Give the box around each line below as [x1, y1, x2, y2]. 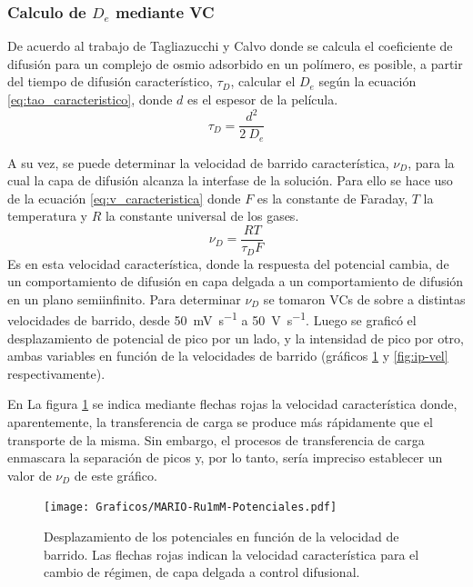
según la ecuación [318, 72, 417, 91]
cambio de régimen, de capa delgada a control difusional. [44, 562, 360, 582]
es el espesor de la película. [187, 90, 338, 108]
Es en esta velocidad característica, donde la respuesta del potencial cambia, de [7, 254, 449, 273]
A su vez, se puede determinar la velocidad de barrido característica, [7, 153, 389, 172]
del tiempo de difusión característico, [7, 72, 213, 91]
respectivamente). [7, 363, 106, 383]
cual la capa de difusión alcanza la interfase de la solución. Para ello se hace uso [7, 171, 453, 190]
